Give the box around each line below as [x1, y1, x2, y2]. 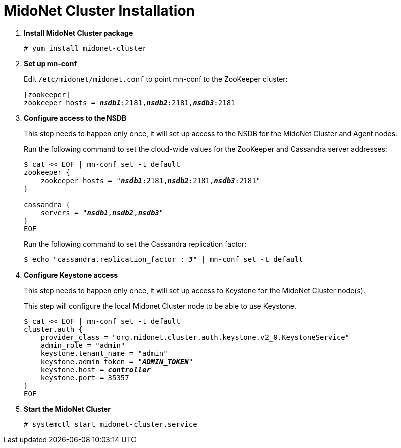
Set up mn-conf [24, 59, 77, 68]
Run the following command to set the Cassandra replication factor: [24, 239, 247, 248]
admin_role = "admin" [40, 341, 125, 349]
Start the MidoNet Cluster [24, 404, 111, 413]
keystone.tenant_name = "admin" [40, 349, 168, 357]
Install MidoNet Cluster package [24, 28, 133, 37]
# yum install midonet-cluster [24, 44, 147, 52]
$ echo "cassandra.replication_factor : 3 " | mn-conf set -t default [24, 255, 303, 263]
